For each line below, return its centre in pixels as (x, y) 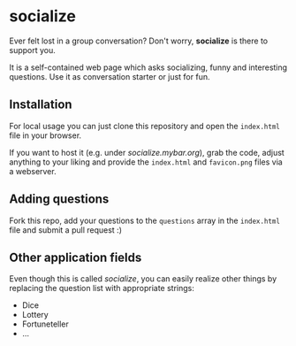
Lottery (35, 315)
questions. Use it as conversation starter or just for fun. (110, 76)
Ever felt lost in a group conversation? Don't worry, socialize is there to (138, 41)
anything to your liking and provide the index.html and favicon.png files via (146, 162)
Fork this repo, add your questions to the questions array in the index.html (145, 220)
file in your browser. (46, 135)
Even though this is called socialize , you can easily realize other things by (143, 279)
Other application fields (76, 257)
